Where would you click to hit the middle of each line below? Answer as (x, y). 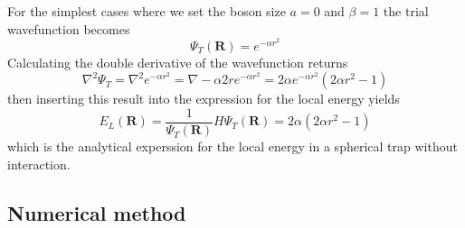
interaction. (39, 164)
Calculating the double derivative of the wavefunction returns (178, 62)
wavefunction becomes (69, 28)
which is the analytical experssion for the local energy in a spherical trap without (232, 146)
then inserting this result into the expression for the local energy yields (204, 99)
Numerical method (97, 212)
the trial (406, 11)
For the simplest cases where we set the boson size (147, 11)
